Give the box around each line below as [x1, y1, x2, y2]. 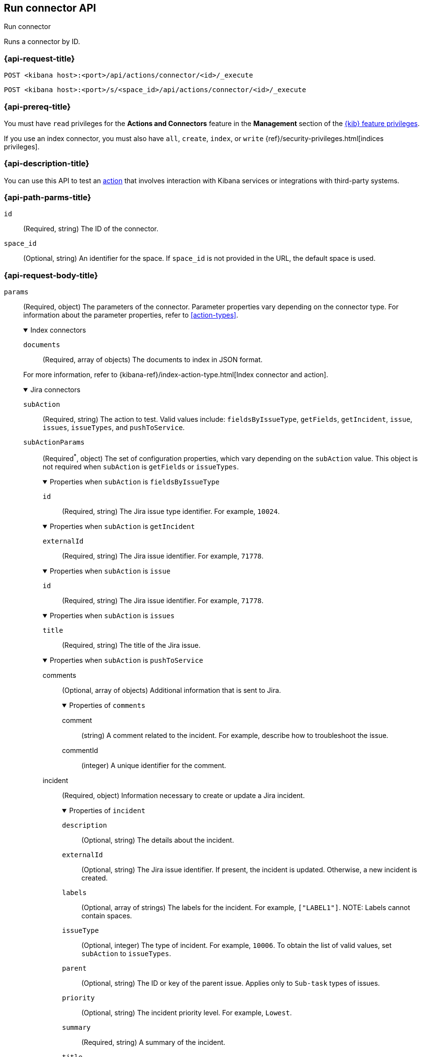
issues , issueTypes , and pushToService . [43, 423, 185, 432]
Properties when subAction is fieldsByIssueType [49, 477, 219, 486]
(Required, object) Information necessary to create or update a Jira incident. [62, 791, 305, 800]
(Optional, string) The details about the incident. [81, 835, 234, 844]
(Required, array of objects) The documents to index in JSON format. [43, 355, 263, 364]
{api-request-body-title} [4, 270, 98, 280]
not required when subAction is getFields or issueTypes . [43, 462, 239, 471]
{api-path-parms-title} [4, 192, 91, 203]
